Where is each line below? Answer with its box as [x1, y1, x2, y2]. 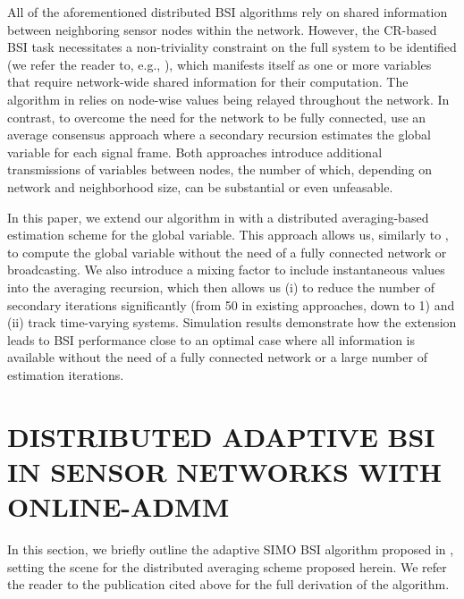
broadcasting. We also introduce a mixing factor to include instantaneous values [7, 260, 445, 279]
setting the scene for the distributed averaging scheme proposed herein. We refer [7, 557, 447, 576]
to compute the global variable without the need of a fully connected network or [7, 242, 447, 261]
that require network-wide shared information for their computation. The [7, 72, 409, 91]
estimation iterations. [7, 365, 124, 384]
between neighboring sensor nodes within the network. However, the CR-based [7, 20, 437, 38]
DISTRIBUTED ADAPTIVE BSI [7, 418, 435, 454]
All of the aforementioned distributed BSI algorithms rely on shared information [7, 3, 448, 21]
